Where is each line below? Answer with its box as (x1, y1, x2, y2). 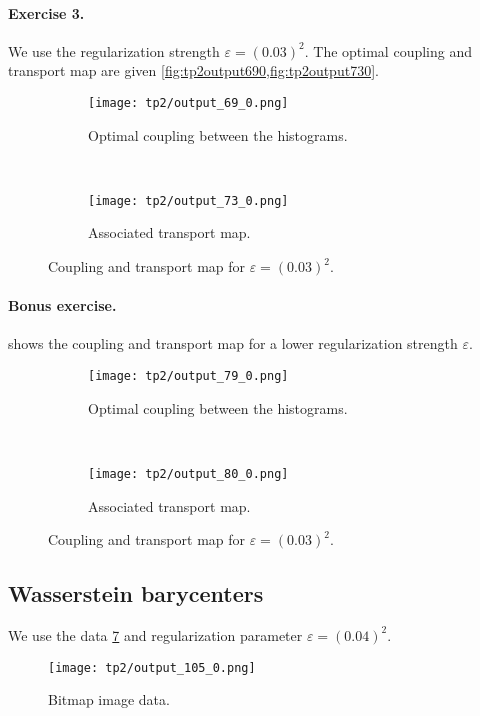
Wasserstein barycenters (8, 578, 264, 609)
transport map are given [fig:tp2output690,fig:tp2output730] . (8, 60, 379, 81)
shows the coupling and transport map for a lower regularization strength (8, 333, 458, 354)
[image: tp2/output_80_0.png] (88, 466, 289, 481)
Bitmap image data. (48, 689, 170, 710)
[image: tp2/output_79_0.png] (88, 369, 289, 384)
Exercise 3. (8, 2, 85, 23)
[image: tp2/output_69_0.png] (88, 95, 289, 110)
